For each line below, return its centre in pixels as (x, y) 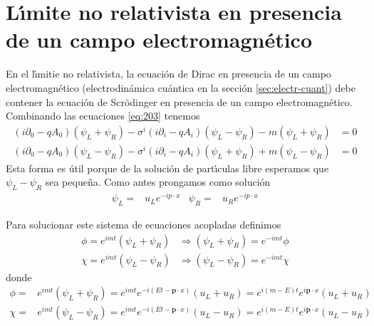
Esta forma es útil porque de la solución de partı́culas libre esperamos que (167, 168)
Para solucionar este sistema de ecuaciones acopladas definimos (144, 225)
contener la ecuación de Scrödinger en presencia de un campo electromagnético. (179, 101)
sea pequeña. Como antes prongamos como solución (158, 182)
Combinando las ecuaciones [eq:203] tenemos (103, 116)
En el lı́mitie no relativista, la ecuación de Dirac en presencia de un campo (168, 74)
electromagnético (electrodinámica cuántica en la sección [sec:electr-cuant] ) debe (181, 87)
